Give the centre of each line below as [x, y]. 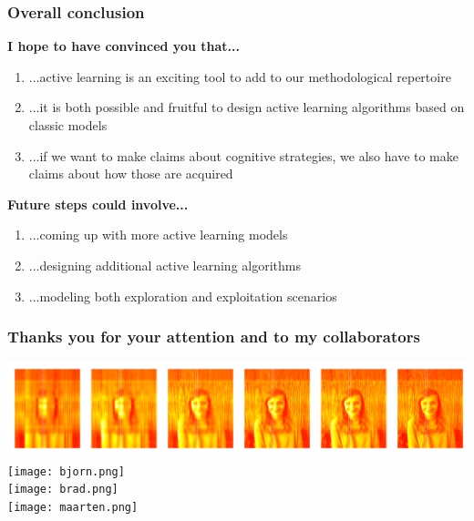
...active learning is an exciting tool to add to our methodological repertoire [240, 76]
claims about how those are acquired [131, 174]
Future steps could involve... [98, 204]
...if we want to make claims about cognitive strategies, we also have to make [243, 155]
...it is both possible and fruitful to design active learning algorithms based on [247, 107]
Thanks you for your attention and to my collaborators [214, 337]
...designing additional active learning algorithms [165, 265]
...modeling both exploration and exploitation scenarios [183, 296]
